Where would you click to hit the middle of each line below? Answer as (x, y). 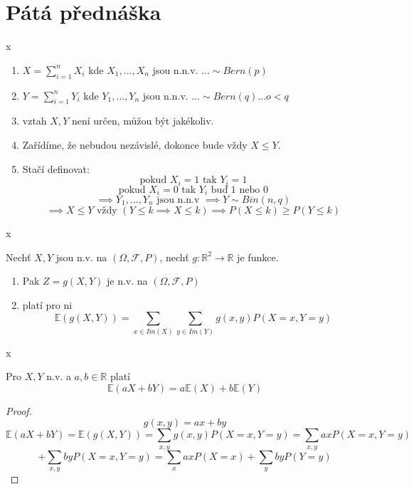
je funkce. (258, 257)
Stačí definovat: (56, 168)
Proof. (19, 410)
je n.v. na (127, 281)
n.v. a (59, 376)
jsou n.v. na (81, 257)
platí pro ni (47, 304)
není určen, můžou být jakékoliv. (143, 121)
